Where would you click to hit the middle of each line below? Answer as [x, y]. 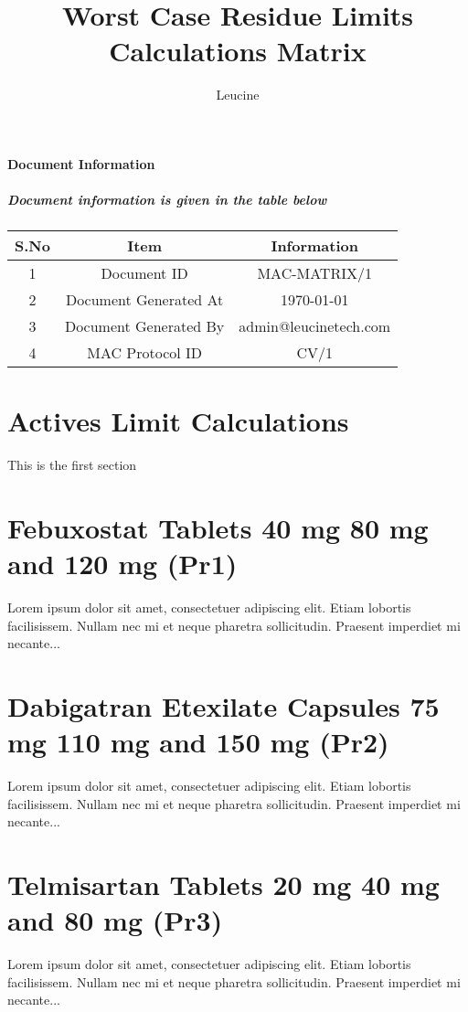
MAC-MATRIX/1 [314, 273]
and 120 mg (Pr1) [122, 564]
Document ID [144, 273]
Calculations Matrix [238, 51]
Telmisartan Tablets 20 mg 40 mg [223, 884]
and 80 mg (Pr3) [115, 920]
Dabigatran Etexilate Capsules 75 [223, 706]
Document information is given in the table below [167, 200]
